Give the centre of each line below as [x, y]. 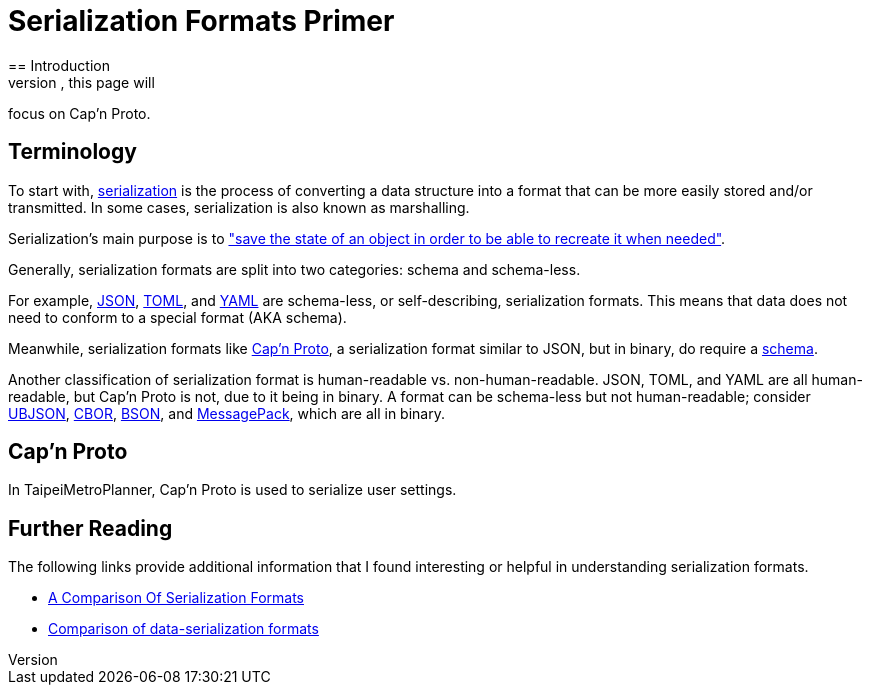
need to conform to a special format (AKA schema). [177, 317]
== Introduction [59, 65]
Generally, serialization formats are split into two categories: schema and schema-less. [294, 269]
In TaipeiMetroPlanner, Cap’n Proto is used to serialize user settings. [232, 490]
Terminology [72, 152]
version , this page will [81, 82]
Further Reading [90, 528]
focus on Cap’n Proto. [79, 113]
